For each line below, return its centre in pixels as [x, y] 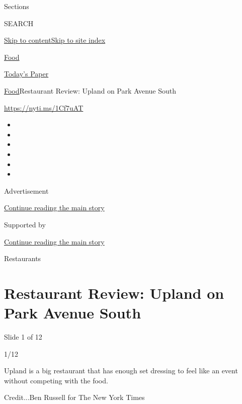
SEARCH [19, 23]
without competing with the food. [56, 380]
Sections [17, 6]
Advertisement [26, 190]
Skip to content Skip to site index [55, 40]
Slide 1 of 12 [23, 337]
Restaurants [23, 258]
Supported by [25, 224]
